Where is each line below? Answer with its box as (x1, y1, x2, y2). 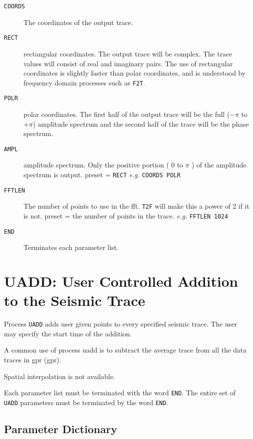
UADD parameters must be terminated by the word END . (4, 397, 168, 407)
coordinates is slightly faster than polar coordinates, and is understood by (24, 68, 246, 78)
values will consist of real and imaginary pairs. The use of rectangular (24, 58, 233, 68)
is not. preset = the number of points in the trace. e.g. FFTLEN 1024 (24, 211, 228, 220)
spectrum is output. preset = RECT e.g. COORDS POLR (24, 169, 181, 180)
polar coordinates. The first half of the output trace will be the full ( (24, 109, 230, 119)
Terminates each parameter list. (24, 242, 119, 252)
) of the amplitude (191, 160, 247, 170)
